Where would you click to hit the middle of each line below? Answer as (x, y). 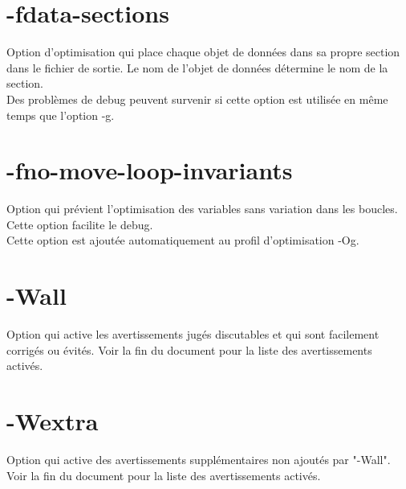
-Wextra (53, 421)
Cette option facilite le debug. (80, 224)
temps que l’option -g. (61, 115)
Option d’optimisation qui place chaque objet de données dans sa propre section (203, 52)
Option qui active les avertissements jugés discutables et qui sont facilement (193, 334)
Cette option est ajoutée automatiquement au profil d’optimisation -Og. (183, 240)
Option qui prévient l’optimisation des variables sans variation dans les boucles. (202, 209)
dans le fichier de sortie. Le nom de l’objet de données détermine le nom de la (197, 67)
